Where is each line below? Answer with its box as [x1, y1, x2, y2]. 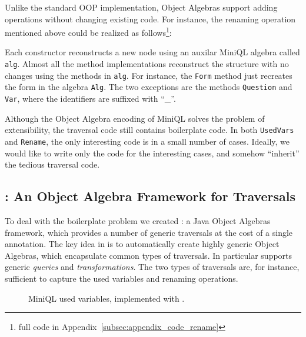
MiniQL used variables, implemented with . [28, 292, 185, 304]
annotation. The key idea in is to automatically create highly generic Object [5, 238, 280, 250]
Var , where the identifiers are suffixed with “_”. [5, 92, 176, 104]
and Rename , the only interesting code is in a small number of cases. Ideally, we [5, 135, 290, 147]
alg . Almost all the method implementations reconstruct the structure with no [5, 58, 289, 70]
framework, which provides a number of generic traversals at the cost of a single [5, 226, 293, 238]
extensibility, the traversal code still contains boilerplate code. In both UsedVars [5, 124, 294, 136]
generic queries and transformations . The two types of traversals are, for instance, [5, 261, 300, 273]
